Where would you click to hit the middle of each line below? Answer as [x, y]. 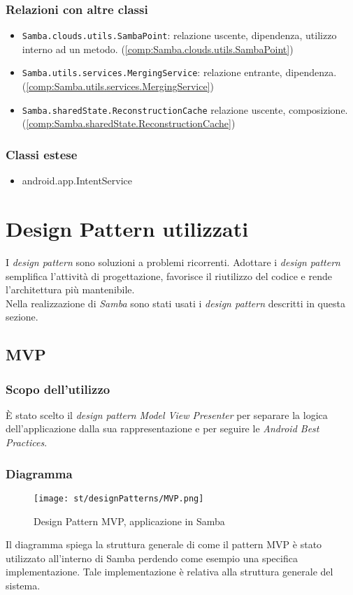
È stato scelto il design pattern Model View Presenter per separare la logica [167, 414]
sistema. [23, 585]
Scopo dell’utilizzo [58, 389]
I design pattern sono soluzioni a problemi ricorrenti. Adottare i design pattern [173, 262]
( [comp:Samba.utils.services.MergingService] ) [118, 86]
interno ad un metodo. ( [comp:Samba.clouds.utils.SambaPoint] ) [158, 49]
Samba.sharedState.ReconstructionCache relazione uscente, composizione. [185, 109]
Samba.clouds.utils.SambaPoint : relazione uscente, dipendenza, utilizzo [179, 35]
